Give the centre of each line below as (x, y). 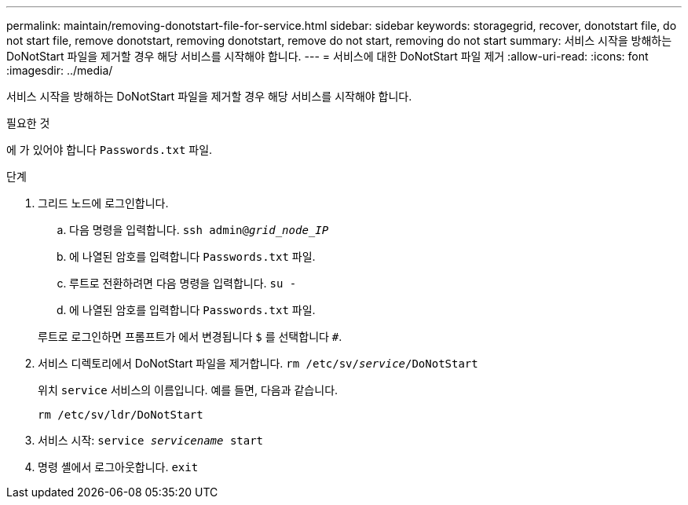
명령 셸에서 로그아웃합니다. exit (118, 467)
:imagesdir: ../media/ (60, 70)
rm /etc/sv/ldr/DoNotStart (121, 415)
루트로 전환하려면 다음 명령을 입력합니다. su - (183, 283)
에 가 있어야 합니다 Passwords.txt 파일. (110, 150)
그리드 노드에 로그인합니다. (103, 203)
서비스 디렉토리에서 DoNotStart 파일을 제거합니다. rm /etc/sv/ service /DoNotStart (258, 363)
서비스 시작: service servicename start (151, 440)
